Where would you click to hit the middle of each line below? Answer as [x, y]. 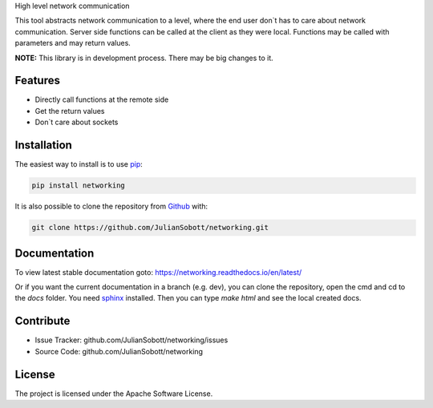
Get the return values [70, 111]
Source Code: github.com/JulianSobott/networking [119, 351]
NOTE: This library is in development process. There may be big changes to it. [144, 58]
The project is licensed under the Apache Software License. [114, 394]
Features [37, 81]
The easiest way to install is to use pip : [79, 164]
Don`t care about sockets [77, 122]
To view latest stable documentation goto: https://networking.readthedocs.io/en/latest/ [158, 272]
